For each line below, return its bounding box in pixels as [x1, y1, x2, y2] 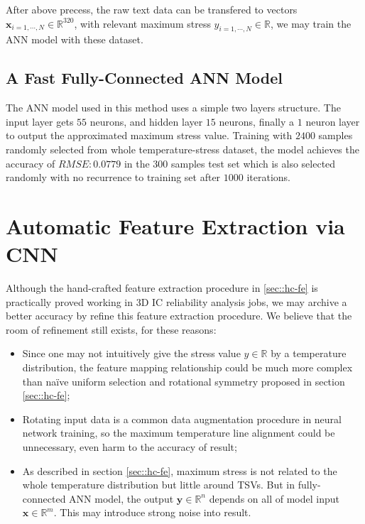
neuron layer [305, 114, 360, 129]
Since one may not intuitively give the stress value [22, 346, 241, 361]
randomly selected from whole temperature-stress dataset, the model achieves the [6, 141, 359, 156]
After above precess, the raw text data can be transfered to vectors [6, 2, 298, 16]
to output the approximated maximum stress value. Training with [6, 128, 293, 143]
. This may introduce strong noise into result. [53, 505, 251, 520]
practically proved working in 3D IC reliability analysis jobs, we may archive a [6, 294, 347, 309]
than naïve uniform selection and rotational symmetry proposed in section [22, 373, 345, 388]
